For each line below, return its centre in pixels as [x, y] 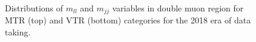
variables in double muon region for [178, 8]
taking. [18, 32]
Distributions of [34, 8]
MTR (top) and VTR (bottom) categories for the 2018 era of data [128, 20]
